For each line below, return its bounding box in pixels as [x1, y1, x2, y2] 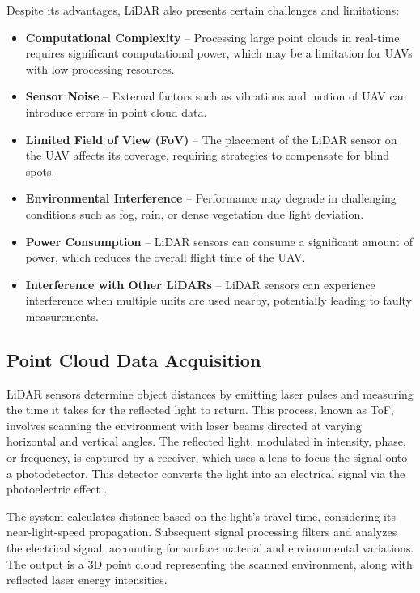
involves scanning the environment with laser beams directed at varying [6, 416, 362, 433]
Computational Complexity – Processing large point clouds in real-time [25, 28, 400, 45]
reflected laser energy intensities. [6, 571, 168, 588]
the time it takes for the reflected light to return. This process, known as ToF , [6, 401, 394, 418]
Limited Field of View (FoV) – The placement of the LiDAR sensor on [25, 130, 397, 147]
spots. [25, 162, 55, 179]
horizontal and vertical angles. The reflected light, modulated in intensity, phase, [6, 433, 406, 450]
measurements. [25, 307, 99, 324]
